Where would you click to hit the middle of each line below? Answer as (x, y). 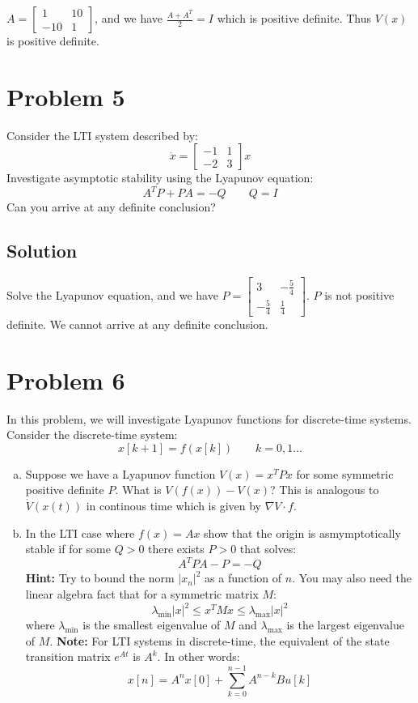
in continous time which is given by (174, 506)
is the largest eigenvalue (346, 625)
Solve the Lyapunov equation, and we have (112, 295)
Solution (42, 251)
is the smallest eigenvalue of (152, 625)
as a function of (243, 578)
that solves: (268, 549)
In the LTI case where (80, 533)
